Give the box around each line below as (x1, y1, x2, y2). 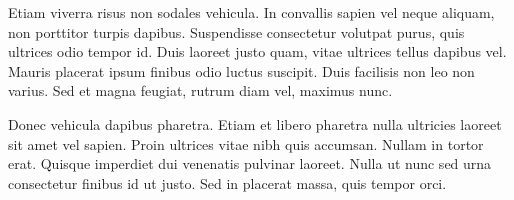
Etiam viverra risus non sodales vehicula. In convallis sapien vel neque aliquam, (8, 2, 495, 22)
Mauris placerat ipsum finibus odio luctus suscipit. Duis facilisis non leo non (8, 60, 475, 81)
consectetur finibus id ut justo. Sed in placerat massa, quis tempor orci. (8, 172, 447, 193)
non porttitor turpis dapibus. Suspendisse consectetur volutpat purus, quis (8, 21, 465, 42)
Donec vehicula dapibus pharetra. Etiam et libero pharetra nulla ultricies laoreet (8, 113, 502, 134)
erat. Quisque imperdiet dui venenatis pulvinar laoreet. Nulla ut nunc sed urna (8, 153, 492, 174)
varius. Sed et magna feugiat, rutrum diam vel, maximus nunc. (8, 80, 393, 101)
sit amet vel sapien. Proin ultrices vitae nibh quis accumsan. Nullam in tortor (8, 133, 484, 154)
